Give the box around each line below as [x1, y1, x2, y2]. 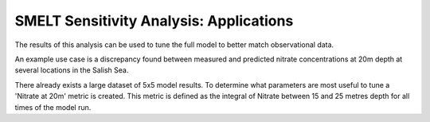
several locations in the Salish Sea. [14, 65, 129, 75]
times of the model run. [14, 102, 92, 112]
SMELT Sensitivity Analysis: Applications [14, 12, 294, 30]
